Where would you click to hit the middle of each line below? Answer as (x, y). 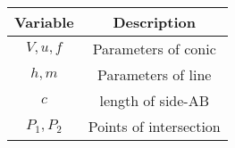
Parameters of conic (154, 49)
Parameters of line (154, 74)
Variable (44, 22)
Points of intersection (154, 126)
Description (155, 22)
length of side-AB (154, 100)
